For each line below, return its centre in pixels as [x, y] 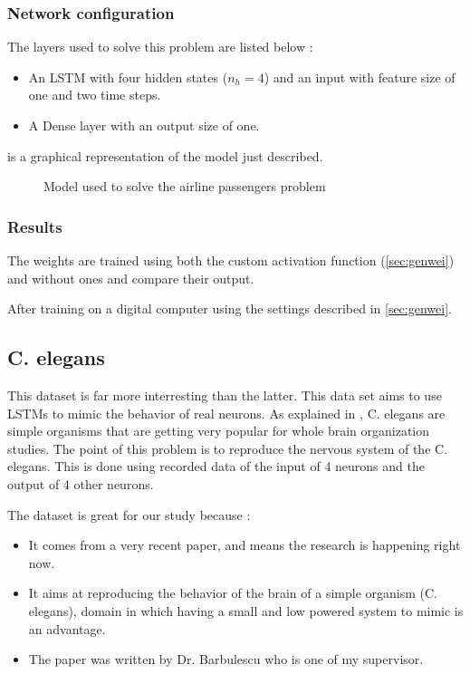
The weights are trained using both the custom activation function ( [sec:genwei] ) [231, 260]
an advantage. [67, 628]
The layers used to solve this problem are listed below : [160, 47]
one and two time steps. [95, 95]
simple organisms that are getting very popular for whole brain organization [219, 431]
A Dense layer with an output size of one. [144, 125]
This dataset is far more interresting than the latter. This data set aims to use [225, 395]
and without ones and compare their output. [131, 278]
